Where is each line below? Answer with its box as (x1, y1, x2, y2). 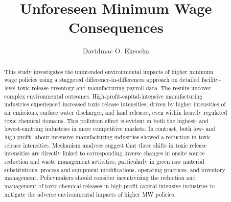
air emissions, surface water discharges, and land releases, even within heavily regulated (4, 108, 227, 116)
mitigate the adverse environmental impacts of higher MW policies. (4, 190, 176, 198)
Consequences (68, 17, 164, 37)
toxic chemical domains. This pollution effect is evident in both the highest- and (4, 116, 208, 125)
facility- (201, 76, 221, 84)
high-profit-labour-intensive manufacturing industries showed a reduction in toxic (4, 132, 211, 141)
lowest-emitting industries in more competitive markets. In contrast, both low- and (4, 125, 215, 133)
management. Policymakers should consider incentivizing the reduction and (4, 174, 196, 182)
